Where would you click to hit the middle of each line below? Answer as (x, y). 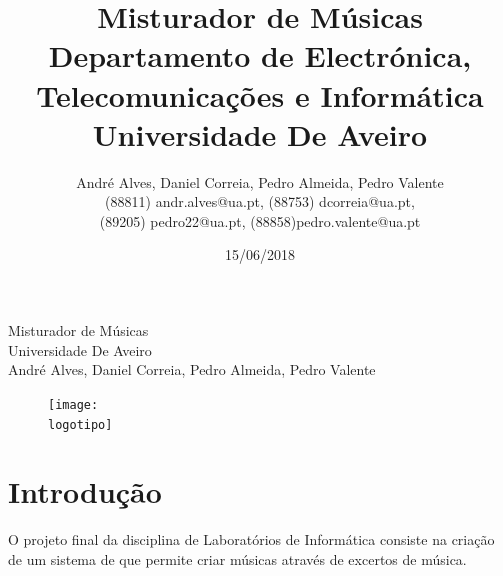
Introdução (85, 491)
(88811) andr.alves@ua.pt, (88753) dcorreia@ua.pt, (260, 201)
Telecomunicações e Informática (260, 94)
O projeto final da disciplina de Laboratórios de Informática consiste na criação (251, 539)
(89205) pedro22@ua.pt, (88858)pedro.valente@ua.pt (260, 220)
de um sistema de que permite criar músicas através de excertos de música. (237, 558)
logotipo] (80, 424)
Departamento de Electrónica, (260, 55)
